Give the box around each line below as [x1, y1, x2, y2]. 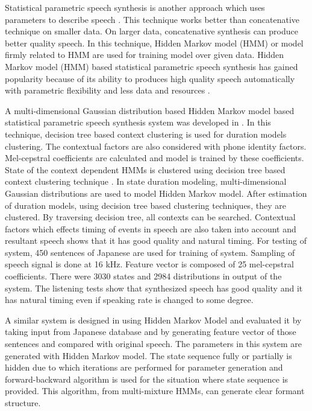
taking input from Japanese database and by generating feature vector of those [5, 325, 296, 338]
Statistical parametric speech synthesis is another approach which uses [5, 1, 265, 13]
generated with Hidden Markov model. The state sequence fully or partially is [5, 349, 292, 362]
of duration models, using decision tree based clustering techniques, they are [5, 199, 286, 211]
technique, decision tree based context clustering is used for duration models [5, 127, 287, 140]
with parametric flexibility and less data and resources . [5, 84, 210, 97]
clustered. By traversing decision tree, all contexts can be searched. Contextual [5, 211, 296, 223]
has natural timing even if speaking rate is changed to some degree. [5, 293, 254, 306]
